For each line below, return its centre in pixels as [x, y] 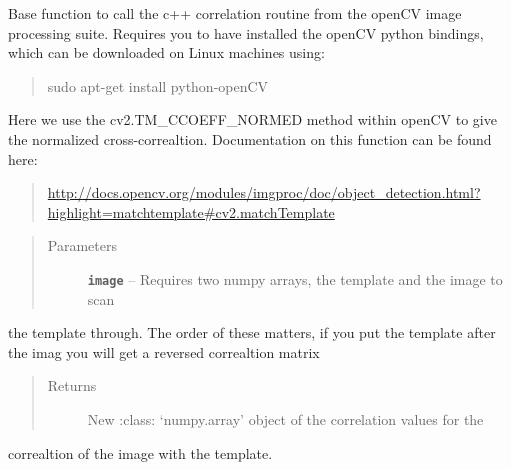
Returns [72, 385]
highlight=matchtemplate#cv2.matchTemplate [191, 211]
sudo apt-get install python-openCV [158, 85]
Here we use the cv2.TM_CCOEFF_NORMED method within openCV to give [252, 119]
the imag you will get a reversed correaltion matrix [164, 351]
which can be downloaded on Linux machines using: [166, 52]
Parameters [82, 245]
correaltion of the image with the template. [140, 452]
